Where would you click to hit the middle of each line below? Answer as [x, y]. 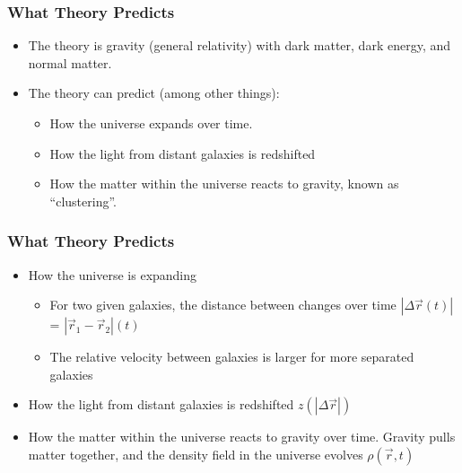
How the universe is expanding [113, 274]
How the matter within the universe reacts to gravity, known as [224, 184]
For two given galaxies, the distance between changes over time [223, 305]
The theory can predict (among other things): [154, 93]
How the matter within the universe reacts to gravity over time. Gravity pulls [242, 437]
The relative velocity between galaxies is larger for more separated [232, 357]
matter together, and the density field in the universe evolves [196, 454]
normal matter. [70, 62]
